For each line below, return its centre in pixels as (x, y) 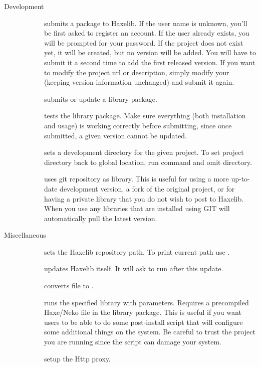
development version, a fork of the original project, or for (147, 188)
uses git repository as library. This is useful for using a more (137, 179)
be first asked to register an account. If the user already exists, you (147, 33)
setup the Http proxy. (77, 358)
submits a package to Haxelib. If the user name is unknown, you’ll (146, 23)
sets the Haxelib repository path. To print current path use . (137, 251)
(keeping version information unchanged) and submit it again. (139, 82)
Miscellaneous (25, 235)
